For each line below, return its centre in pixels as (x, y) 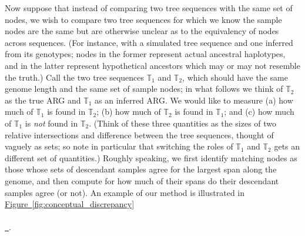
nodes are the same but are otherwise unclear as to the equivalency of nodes (142, 31)
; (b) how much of (129, 112)
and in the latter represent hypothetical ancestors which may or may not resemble (152, 65)
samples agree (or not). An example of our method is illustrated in (125, 192)
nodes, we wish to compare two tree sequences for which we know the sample (143, 19)
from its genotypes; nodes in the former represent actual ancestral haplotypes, (145, 54)
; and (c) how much (259, 112)
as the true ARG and (43, 100)
